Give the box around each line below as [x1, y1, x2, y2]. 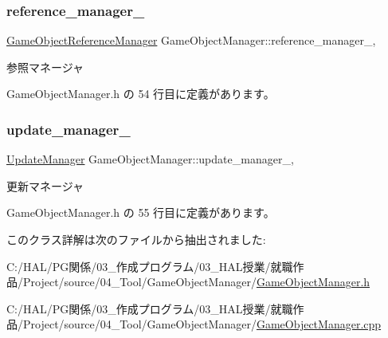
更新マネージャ [6, 177, 84, 194]
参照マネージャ [6, 58, 84, 75]
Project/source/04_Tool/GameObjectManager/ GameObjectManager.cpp [22, 316, 382, 332]
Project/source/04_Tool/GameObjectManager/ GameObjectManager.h [22, 273, 370, 290]
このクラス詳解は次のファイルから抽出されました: [6, 231, 266, 247]
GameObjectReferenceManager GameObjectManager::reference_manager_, [6, 32, 376, 49]
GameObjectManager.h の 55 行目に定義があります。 [6, 204, 275, 221]
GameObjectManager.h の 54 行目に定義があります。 [6, 85, 275, 102]
